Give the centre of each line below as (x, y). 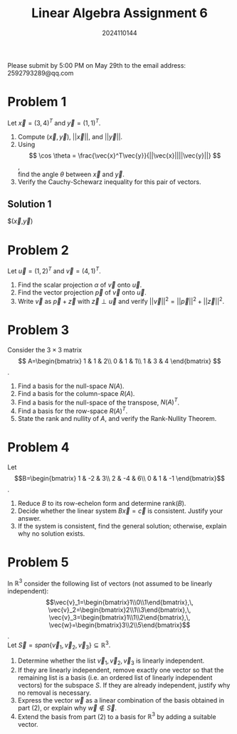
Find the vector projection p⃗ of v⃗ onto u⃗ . (82, 292)
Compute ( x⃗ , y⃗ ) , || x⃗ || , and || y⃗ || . (70, 136)
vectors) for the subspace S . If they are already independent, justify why (124, 685)
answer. (29, 518)
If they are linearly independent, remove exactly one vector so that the (121, 670)
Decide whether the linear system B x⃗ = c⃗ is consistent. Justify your (120, 511)
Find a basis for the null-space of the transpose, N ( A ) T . (99, 402)
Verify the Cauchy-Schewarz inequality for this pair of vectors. (109, 182)
